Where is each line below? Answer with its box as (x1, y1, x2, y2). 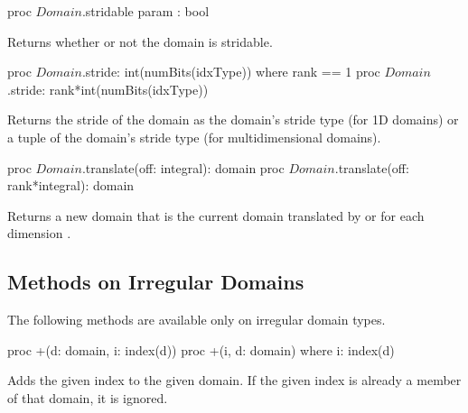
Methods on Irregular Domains (7, 268, 304, 296)
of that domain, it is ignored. (7, 388, 168, 407)
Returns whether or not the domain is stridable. (7, 32, 273, 50)
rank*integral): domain (7, 176, 135, 195)
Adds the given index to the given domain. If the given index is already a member (7, 371, 462, 390)
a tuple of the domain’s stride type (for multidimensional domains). (7, 127, 381, 146)
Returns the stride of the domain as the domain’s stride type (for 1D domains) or (7, 110, 459, 129)
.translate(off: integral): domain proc (81, 158, 285, 177)
